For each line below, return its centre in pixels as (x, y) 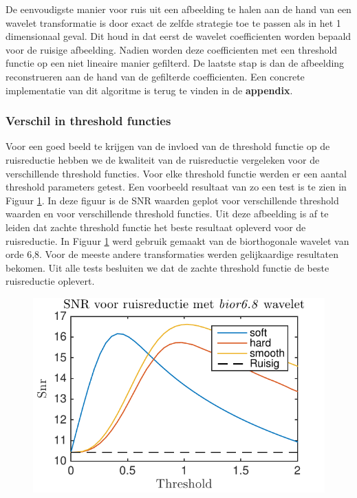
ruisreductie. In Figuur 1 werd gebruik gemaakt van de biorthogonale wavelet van (177, 240)
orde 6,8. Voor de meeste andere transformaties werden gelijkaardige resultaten (172, 254)
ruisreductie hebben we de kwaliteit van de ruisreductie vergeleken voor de (163, 159)
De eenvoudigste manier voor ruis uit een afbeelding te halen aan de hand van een (178, 9)
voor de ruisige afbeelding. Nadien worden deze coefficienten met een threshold (172, 49)
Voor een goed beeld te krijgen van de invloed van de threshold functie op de (168, 146)
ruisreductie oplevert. (50, 281)
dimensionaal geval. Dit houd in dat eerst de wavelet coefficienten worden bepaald (178, 36)
